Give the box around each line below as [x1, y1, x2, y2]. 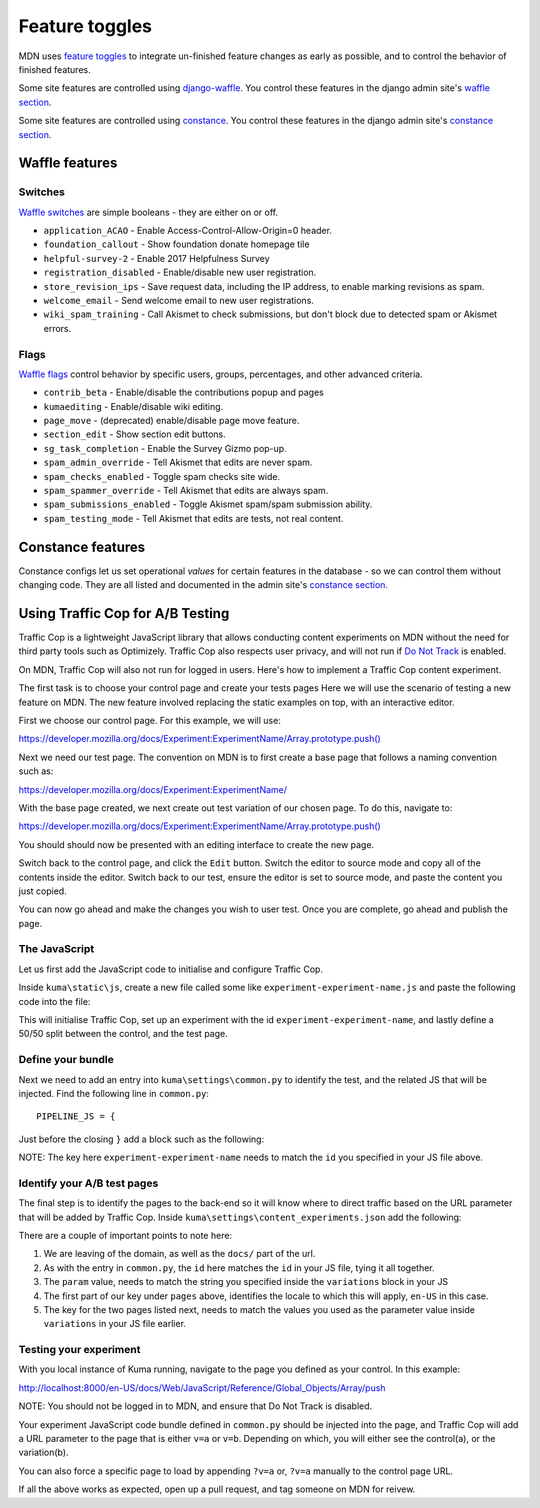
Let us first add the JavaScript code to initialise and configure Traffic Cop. [18, 963, 324, 975]
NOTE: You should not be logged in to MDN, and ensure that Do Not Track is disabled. [18, 1400, 373, 1412]
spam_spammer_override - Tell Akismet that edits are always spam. [43, 485, 329, 497]
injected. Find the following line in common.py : [18, 1087, 210, 1099]
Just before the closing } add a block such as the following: [18, 1133, 265, 1145]
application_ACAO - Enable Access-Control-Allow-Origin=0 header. [43, 225, 332, 237]
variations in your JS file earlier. [43, 1318, 187, 1330]
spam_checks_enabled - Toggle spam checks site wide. [43, 470, 281, 482]
